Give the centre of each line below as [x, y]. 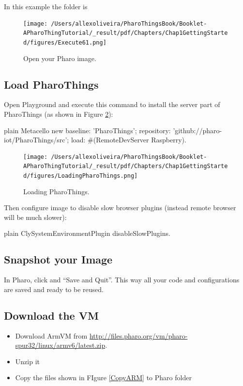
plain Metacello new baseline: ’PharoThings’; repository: [87, 130]
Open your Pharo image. [60, 58]
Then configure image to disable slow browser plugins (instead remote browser [120, 208]
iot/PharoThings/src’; [37, 140]
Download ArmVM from [51, 335]
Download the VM [51, 315]
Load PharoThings [51, 84]
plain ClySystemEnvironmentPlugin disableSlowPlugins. [87, 233]
